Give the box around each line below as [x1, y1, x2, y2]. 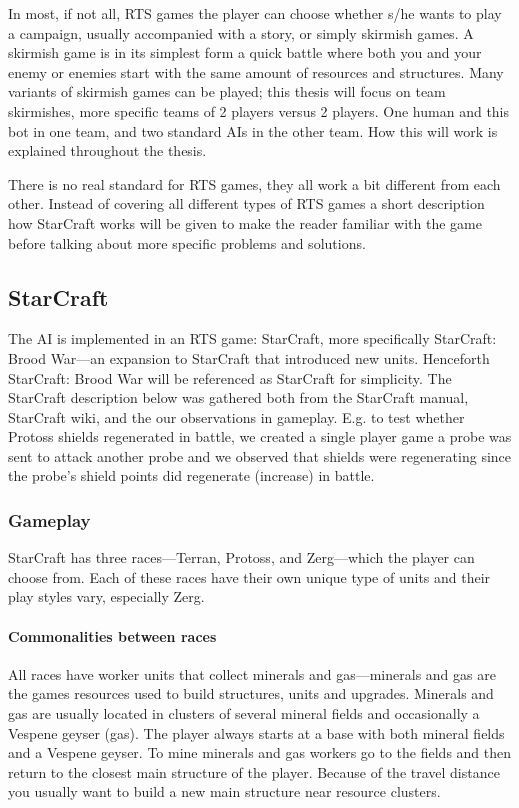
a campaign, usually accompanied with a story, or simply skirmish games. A [8, 22, 474, 43]
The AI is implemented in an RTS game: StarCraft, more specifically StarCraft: [8, 328, 497, 349]
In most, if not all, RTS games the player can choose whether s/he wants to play [8, 3, 502, 23]
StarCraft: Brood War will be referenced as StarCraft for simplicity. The [8, 367, 452, 388]
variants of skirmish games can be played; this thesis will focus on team [8, 81, 446, 102]
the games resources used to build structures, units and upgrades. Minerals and [8, 683, 494, 704]
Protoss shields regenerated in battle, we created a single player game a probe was [8, 426, 512, 447]
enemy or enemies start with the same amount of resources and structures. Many [8, 61, 504, 82]
